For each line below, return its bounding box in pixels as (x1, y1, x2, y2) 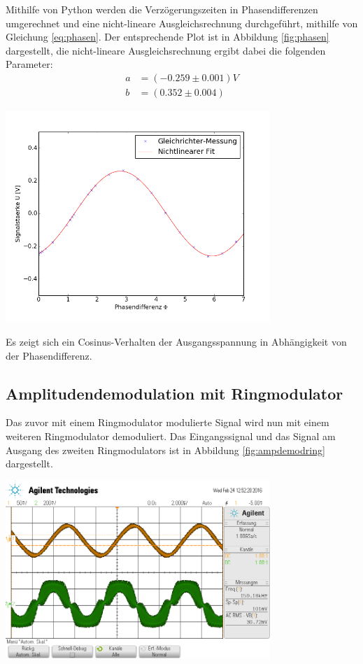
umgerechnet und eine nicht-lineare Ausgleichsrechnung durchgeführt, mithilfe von (6, 15, 358, 30)
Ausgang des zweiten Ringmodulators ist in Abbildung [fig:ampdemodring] (6, 442, 325, 457)
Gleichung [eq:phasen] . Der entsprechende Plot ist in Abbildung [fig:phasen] (6, 29, 329, 44)
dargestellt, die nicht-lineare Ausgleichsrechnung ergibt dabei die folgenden (6, 43, 326, 57)
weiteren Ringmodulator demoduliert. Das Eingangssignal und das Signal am (6, 428, 336, 443)
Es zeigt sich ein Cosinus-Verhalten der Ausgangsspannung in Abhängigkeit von (6, 334, 347, 348)
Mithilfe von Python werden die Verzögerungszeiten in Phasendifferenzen (6, 2, 318, 16)
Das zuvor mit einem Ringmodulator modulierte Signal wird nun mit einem (6, 415, 329, 430)
